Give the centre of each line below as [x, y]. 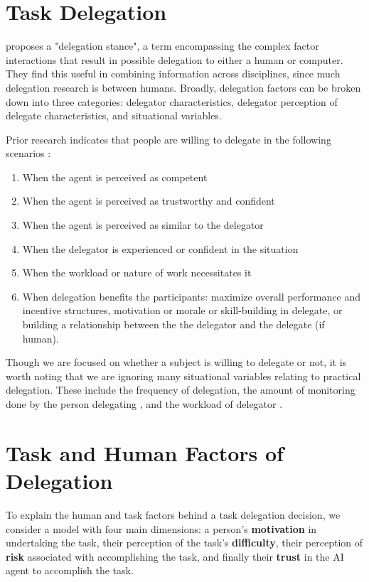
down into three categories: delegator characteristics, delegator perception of [172, 101]
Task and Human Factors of [145, 452]
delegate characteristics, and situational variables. [114, 115]
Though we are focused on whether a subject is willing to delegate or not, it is [176, 362]
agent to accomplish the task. [70, 570]
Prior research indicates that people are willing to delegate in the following [169, 139]
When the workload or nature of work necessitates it [137, 273]
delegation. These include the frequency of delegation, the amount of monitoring [181, 390]
